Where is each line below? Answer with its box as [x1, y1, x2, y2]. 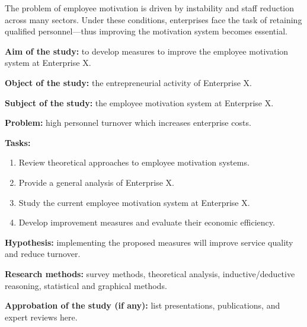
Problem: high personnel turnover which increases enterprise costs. [5, 116, 251, 129]
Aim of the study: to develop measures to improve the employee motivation [5, 45, 289, 57]
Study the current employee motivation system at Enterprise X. [18, 196, 250, 208]
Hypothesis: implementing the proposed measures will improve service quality [5, 236, 293, 248]
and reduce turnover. [5, 247, 81, 260]
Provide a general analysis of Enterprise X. [18, 176, 174, 188]
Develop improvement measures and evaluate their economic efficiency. [18, 216, 275, 228]
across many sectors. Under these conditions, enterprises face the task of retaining [5, 13, 302, 26]
